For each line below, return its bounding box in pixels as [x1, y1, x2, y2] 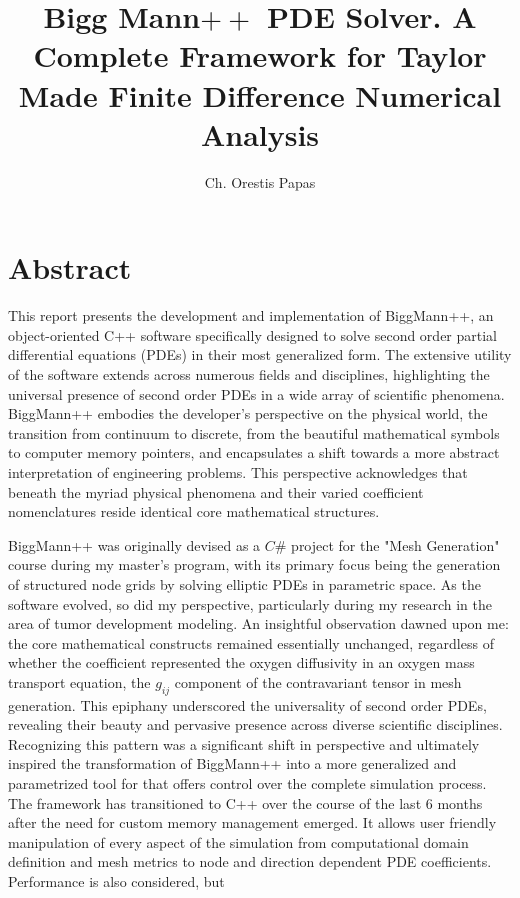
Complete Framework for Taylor [33, 35, 487, 76]
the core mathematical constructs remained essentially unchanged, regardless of [8, 632, 494, 653]
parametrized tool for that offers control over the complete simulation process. [8, 773, 487, 794]
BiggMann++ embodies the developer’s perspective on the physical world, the [8, 403, 488, 424]
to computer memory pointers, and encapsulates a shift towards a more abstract [8, 442, 500, 463]
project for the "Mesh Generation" [291, 534, 500, 555]
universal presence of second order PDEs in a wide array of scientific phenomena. [8, 383, 505, 404]
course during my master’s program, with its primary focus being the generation [8, 554, 501, 575]
